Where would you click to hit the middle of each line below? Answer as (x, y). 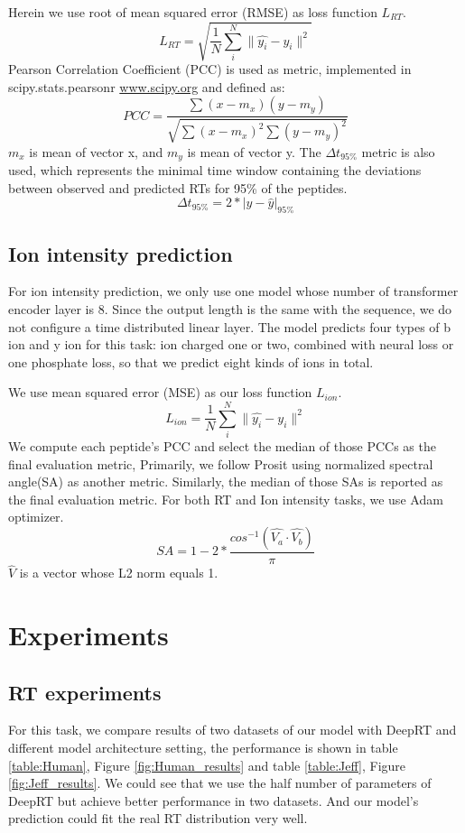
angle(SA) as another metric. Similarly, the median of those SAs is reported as (226, 481)
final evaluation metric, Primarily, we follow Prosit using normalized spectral (221, 463)
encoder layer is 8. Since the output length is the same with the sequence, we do (230, 308)
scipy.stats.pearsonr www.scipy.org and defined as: (147, 86)
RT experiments (85, 692)
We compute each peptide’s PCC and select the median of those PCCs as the (222, 446)
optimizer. (36, 517)
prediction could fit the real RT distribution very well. (158, 818)
